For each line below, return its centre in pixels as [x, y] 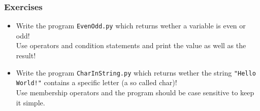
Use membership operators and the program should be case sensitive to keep [135, 92]
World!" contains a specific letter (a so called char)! [96, 82]
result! [26, 55]
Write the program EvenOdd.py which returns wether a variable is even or [131, 26]
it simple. [30, 102]
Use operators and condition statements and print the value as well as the [131, 45]
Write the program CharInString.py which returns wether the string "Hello [136, 72]
